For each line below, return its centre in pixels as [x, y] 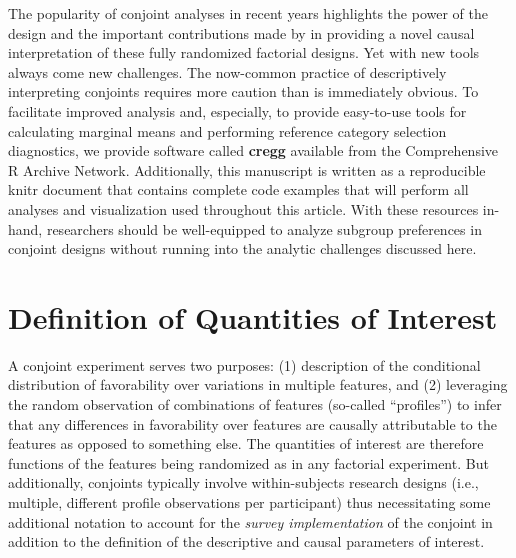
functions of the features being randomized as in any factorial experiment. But [248, 462]
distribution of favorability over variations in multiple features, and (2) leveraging [258, 384]
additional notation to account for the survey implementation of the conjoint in [250, 521]
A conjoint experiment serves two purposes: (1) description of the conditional [244, 364]
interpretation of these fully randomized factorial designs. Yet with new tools [244, 52]
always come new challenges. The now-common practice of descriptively [227, 71]
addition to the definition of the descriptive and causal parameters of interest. [246, 541]
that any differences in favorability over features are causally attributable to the [252, 423]
